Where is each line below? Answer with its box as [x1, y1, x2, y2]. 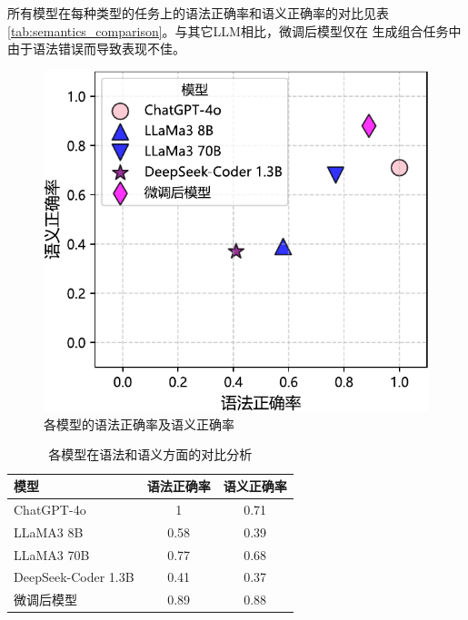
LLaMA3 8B [14, 522, 84, 541]
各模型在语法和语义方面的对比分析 [48, 445, 253, 464]
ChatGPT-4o [14, 499, 86, 518]
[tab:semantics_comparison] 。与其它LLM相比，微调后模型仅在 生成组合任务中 [7, 21, 462, 40]
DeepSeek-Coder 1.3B [14, 567, 134, 586]
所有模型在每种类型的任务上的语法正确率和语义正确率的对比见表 [7, 4, 389, 22]
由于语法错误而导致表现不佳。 [7, 39, 185, 58]
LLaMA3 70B [14, 545, 90, 564]
